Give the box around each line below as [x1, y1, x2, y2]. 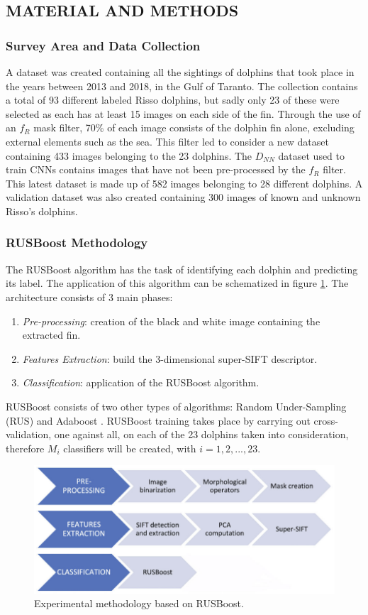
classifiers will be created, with [63, 440, 196, 455]
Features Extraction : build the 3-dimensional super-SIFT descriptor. [22, 351, 318, 366]
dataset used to [278, 148, 345, 163]
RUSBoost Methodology [6, 234, 148, 251]
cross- [313, 413, 338, 428]
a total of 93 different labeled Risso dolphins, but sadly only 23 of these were [6, 92, 340, 107]
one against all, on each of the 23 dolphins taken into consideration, [54, 427, 349, 442]
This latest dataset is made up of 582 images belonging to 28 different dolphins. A [6, 175, 363, 190]
